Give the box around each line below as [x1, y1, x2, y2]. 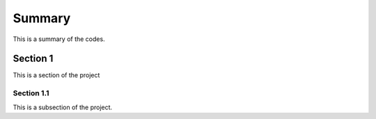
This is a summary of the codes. [13, 35, 105, 43]
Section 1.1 [13, 88, 49, 98]
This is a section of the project [13, 71, 100, 79]
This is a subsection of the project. [13, 103, 113, 111]
